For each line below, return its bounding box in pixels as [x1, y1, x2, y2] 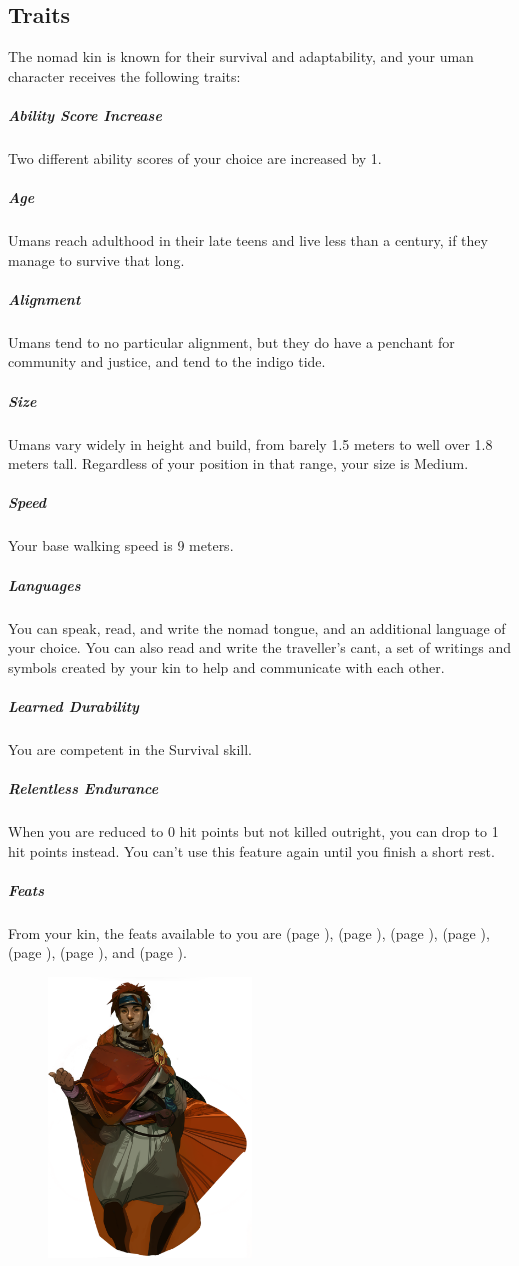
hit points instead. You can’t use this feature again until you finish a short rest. [8, 840, 495, 861]
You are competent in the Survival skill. [8, 738, 253, 759]
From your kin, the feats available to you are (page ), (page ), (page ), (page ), [8, 922, 490, 943]
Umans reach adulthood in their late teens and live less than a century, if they [8, 230, 488, 251]
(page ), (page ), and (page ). [8, 942, 187, 963]
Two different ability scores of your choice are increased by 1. [8, 147, 382, 168]
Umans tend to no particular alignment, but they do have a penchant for [8, 331, 455, 352]
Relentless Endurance [8, 778, 159, 799]
